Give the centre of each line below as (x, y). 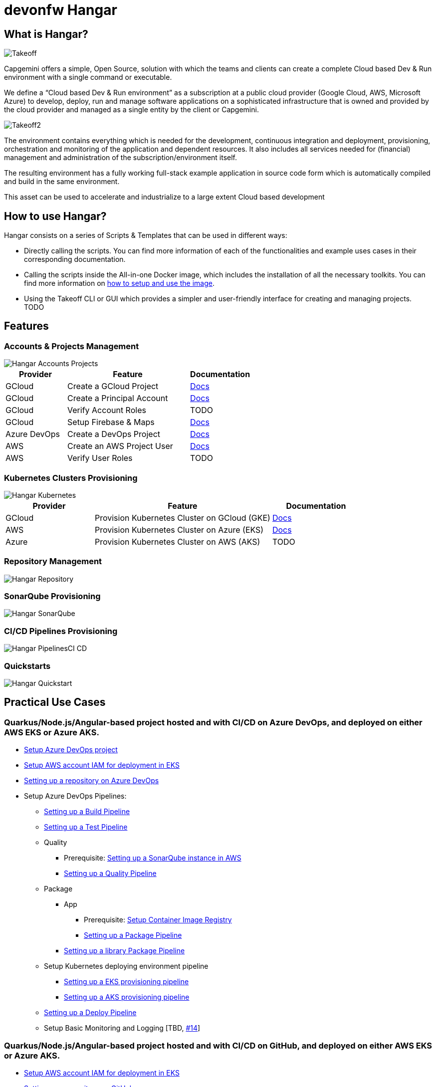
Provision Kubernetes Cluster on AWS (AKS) (177, 542)
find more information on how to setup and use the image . (119, 283)
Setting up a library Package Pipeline (124, 951)
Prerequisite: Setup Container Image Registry (158, 920)
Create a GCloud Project (113, 386)
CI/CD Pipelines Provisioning (61, 631)
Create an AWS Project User (120, 446)
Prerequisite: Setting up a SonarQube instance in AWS (153, 858)
